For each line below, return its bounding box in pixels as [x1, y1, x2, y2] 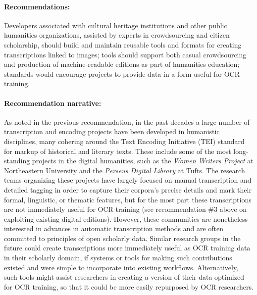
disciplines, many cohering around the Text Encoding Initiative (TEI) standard [4, 136, 245, 146]
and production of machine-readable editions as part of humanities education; [4, 59, 240, 69]
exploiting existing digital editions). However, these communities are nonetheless [4, 213, 248, 224]
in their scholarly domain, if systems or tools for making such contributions [4, 252, 232, 263]
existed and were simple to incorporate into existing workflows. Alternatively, [4, 262, 239, 272]
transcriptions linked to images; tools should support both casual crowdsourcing [4, 49, 247, 59]
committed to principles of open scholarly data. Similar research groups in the [4, 233, 241, 243]
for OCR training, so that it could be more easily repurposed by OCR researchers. [4, 281, 254, 292]
